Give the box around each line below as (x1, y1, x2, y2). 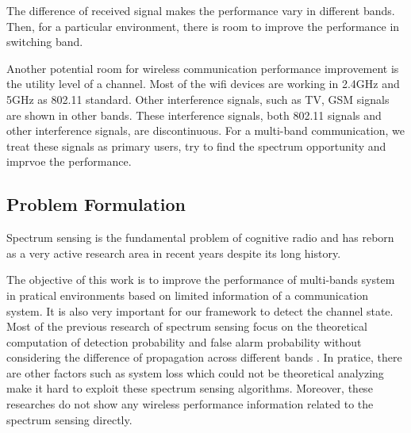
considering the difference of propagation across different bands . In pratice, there (6, 349, 402, 366)
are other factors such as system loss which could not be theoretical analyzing (6, 364, 384, 381)
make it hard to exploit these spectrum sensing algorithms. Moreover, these (6, 380, 373, 397)
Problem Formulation (6, 192, 186, 216)
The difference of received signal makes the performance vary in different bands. (6, 2, 395, 18)
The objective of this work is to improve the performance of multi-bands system (6, 271, 395, 288)
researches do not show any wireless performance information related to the (6, 396, 374, 412)
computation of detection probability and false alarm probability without (6, 333, 362, 350)
